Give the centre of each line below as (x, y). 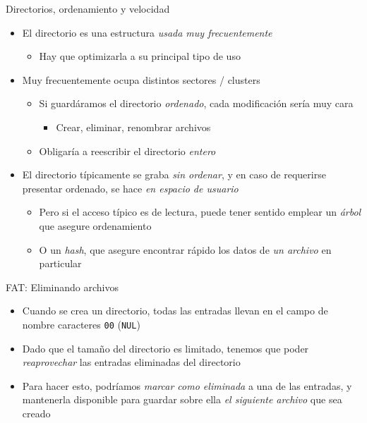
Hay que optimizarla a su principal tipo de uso (140, 56)
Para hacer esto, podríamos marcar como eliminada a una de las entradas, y (187, 385)
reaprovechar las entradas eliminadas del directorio (131, 362)
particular (60, 263)
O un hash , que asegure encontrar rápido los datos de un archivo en (185, 249)
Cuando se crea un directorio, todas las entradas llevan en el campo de (175, 311)
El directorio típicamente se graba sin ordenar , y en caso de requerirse (174, 174)
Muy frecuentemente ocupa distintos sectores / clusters (141, 79)
